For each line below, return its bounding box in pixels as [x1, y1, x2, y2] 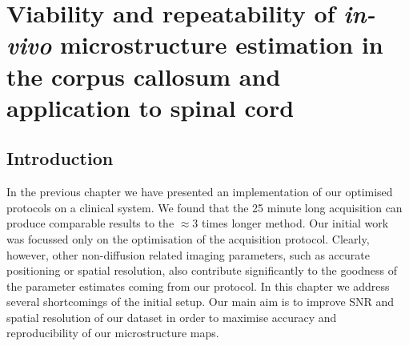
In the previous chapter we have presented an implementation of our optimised [6, 183, 393, 200]
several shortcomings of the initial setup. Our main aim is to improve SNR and [6, 293, 395, 310]
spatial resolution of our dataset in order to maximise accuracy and [6, 308, 337, 325]
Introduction [6, 146, 114, 171]
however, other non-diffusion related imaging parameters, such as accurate [6, 246, 370, 263]
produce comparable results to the [6, 215, 174, 231]
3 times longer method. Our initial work [192, 215, 389, 231]
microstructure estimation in [60, 28, 383, 61]
